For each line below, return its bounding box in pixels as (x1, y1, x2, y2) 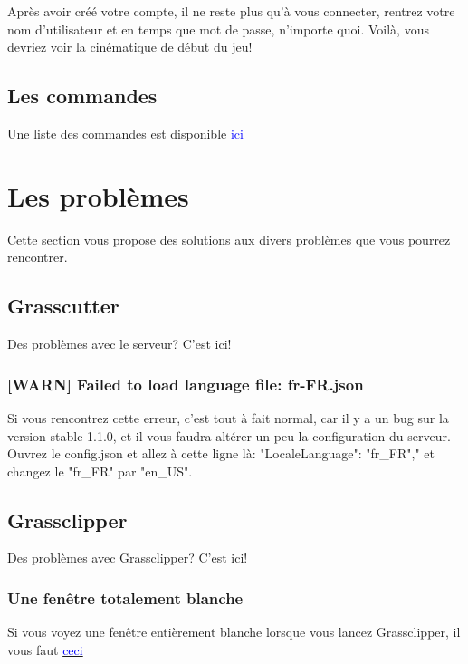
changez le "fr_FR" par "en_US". (7, 461, 193, 480)
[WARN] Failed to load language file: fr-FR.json (7, 372, 364, 395)
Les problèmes (7, 177, 189, 214)
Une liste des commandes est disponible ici (7, 123, 244, 142)
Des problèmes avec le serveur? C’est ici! (7, 334, 232, 353)
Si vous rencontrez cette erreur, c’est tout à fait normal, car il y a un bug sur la (7, 408, 449, 427)
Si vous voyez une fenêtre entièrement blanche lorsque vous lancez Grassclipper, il (7, 622, 461, 641)
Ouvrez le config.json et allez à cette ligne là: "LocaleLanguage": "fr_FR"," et (7, 444, 435, 463)
